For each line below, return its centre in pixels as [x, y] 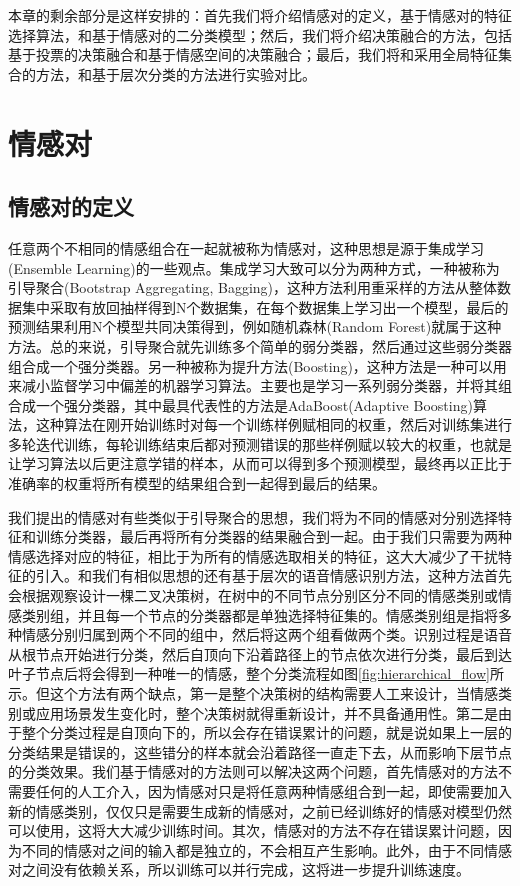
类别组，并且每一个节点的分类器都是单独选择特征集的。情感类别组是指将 [259, 614]
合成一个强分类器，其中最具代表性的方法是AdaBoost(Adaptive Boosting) [240, 404]
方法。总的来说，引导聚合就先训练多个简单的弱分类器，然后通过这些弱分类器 [260, 345]
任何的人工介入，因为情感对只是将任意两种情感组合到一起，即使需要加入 [273, 790]
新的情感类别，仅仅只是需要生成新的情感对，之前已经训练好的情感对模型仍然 [260, 810]
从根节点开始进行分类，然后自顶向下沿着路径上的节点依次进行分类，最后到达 [260, 653]
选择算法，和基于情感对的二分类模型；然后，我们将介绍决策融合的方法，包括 [260, 34]
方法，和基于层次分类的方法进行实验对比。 [175, 73]
